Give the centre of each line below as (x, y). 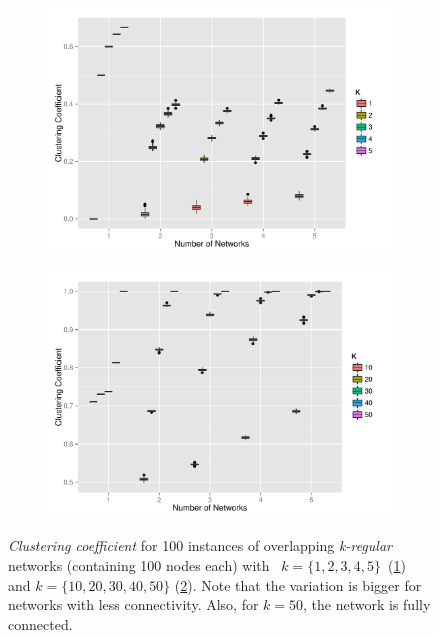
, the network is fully (367, 604)
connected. (40, 623)
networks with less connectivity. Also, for (133, 604)
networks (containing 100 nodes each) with (139, 564)
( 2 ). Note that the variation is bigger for (298, 584)
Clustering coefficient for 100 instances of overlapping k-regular (200, 545)
